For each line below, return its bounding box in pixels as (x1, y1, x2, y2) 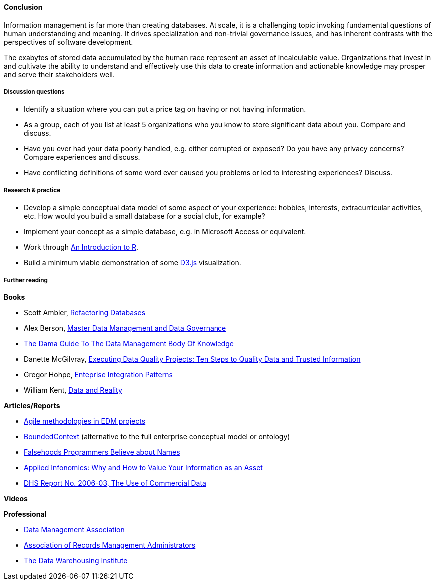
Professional (4, 509, 47, 518)
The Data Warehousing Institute (24, 556, 128, 565)
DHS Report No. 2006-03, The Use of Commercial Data (24, 478, 206, 487)
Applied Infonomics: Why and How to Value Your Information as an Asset (24, 463, 263, 472)
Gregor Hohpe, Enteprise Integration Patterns (24, 370, 173, 379)
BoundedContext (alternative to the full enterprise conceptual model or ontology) (24, 432, 290, 441)
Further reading (4, 276, 48, 284)
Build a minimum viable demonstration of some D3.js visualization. (24, 258, 241, 267)
